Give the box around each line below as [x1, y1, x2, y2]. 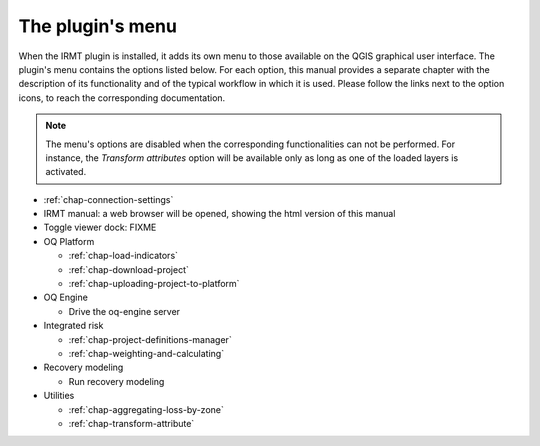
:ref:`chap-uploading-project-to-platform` [68, 278, 240, 290]
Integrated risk [43, 320, 104, 332]
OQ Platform [43, 235, 95, 247]
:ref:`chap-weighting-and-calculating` [68, 347, 225, 359]
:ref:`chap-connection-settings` [43, 193, 174, 205]
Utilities [43, 390, 75, 402]
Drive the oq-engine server [68, 305, 180, 317]
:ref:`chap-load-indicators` [68, 250, 179, 262]
